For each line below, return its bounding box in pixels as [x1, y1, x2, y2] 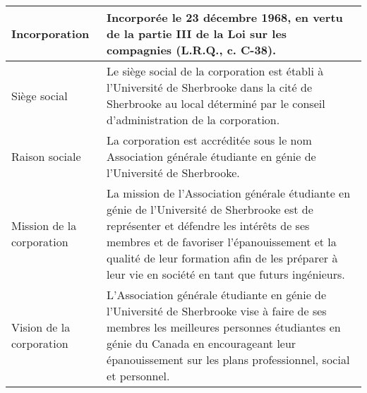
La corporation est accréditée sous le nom [107, 132, 312, 148]
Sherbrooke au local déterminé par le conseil [107, 95, 325, 111]
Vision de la [11, 319, 71, 335]
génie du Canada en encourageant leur [107, 335, 296, 351]
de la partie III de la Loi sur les [107, 25, 287, 42]
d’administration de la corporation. [107, 111, 280, 128]
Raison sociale [11, 148, 81, 164]
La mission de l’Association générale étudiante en [107, 185, 351, 201]
